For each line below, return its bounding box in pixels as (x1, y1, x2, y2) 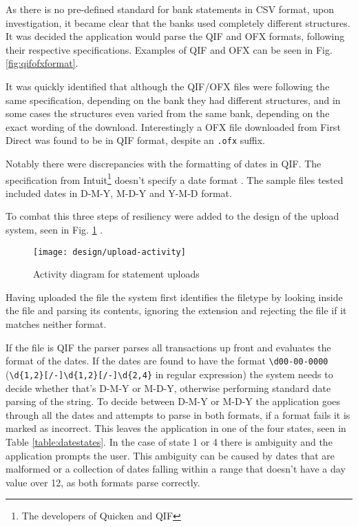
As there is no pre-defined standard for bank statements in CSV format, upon (6, 2, 334, 16)
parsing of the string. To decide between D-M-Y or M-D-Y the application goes (6, 394, 341, 409)
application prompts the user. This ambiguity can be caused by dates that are (6, 448, 335, 462)
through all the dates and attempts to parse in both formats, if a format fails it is (6, 407, 350, 422)
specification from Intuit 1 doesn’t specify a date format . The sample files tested (6, 170, 344, 187)
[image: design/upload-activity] (33, 247, 186, 257)
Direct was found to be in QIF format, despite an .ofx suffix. (6, 133, 266, 147)
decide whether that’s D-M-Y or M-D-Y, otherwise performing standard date (6, 380, 331, 395)
